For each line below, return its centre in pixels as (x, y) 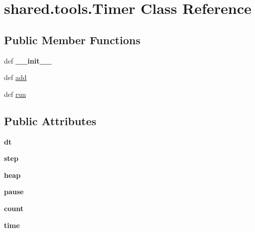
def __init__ (28, 60)
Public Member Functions (72, 39)
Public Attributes (50, 120)
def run (15, 94)
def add (15, 77)
